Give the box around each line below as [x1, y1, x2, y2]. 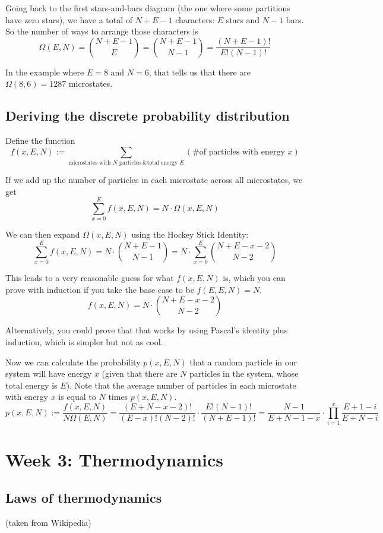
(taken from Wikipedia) [5, 516, 91, 528]
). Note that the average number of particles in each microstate [66, 379, 296, 391]
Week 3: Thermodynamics [5, 447, 223, 472]
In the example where [5, 65, 84, 78]
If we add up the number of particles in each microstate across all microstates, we [5, 174, 303, 186]
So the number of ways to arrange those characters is [5, 25, 198, 37]
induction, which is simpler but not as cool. [5, 335, 163, 348]
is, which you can [223, 272, 286, 284]
